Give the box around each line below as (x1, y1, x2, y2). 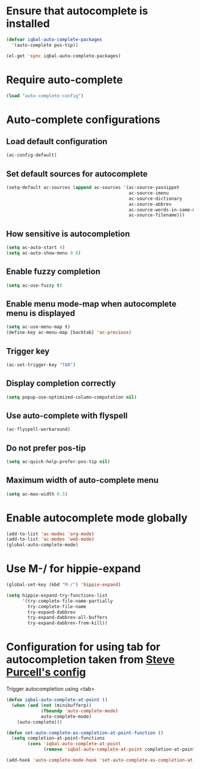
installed (6, 17, 50, 30)
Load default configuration (6, 136, 108, 147)
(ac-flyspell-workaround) (6, 426, 70, 433)
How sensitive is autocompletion (6, 228, 130, 239)
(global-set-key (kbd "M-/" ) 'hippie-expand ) (6, 582, 121, 588)
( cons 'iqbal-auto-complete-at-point (27, 741, 121, 747)
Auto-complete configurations (6, 113, 161, 126)
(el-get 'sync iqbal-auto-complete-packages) (6, 52, 121, 59)
